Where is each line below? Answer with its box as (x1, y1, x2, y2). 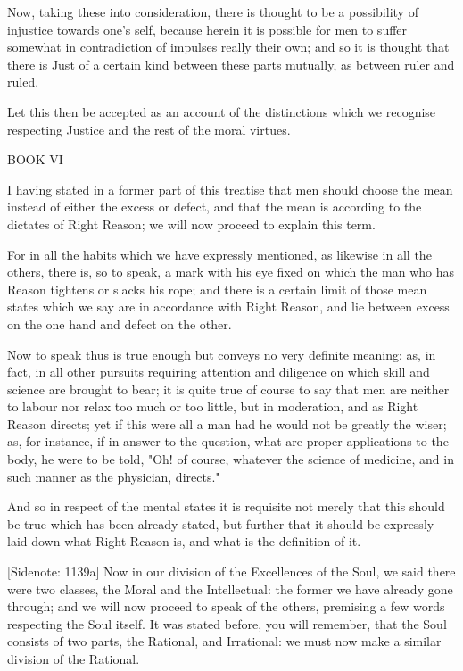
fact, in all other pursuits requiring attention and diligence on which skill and (7, 362, 430, 381)
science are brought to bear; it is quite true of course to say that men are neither (7, 379, 450, 398)
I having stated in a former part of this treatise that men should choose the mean (7, 179, 453, 198)
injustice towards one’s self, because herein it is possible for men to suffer (7, 20, 408, 38)
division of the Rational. (7, 650, 140, 667)
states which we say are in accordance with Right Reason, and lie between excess (7, 297, 450, 316)
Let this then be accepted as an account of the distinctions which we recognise (7, 102, 436, 120)
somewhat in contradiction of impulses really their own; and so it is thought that (7, 37, 450, 56)
